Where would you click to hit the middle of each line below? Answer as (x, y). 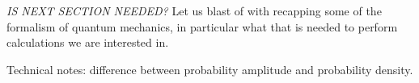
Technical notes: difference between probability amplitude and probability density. (210, 69)
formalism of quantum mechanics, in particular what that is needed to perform (202, 26)
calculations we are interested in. (88, 42)
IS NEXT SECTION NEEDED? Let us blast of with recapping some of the (194, 10)
